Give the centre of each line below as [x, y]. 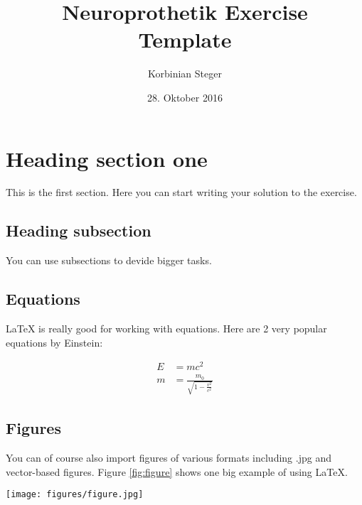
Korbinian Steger [185, 74]
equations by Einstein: [54, 342]
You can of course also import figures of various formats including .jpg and [169, 457]
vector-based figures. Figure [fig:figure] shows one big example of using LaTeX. [177, 471]
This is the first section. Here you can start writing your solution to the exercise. [181, 192]
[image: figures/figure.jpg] [75, 495]
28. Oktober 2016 [185, 97]
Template [185, 39]
